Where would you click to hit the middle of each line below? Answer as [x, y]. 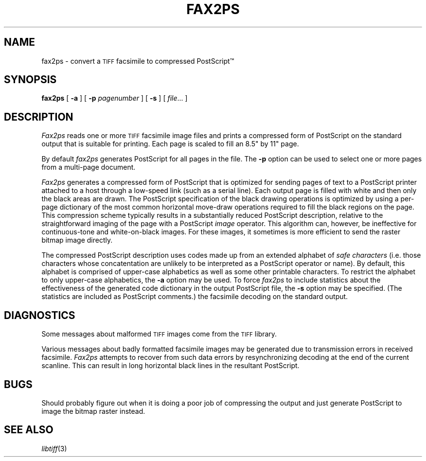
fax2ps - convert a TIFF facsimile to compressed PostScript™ [138, 61]
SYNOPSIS [30, 80]
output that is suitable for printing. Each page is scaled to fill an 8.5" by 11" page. [170, 144]
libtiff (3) [54, 448]
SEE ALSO [29, 430]
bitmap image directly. [77, 240]
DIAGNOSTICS [40, 315]
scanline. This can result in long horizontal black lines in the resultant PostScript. [170, 366]
